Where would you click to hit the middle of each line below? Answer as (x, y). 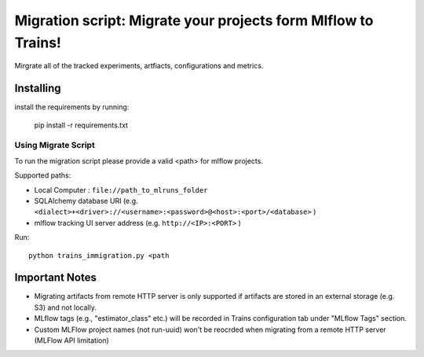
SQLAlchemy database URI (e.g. (86, 201)
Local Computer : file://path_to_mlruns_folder (121, 190)
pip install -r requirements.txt (81, 125)
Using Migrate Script (55, 145)
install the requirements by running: (72, 107)
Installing (38, 88)
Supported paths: (43, 175)
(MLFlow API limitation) (71, 340)
